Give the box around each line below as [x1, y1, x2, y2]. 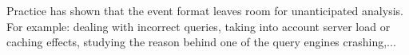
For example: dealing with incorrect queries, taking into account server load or [6, 18, 391, 34]
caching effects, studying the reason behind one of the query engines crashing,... [6, 33, 396, 50]
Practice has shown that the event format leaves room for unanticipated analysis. [6, 2, 403, 18]
